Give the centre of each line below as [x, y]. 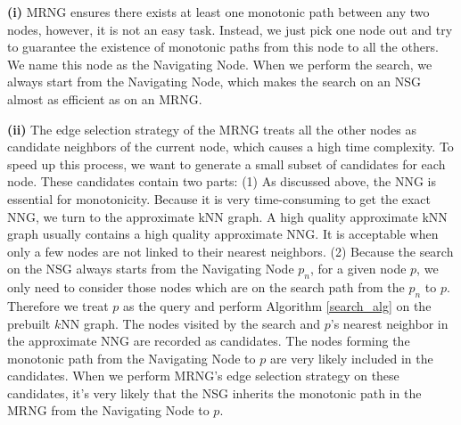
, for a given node [358, 269]
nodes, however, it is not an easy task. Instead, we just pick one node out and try [230, 29]
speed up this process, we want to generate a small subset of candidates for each [226, 163]
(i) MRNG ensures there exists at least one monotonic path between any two [218, 12]
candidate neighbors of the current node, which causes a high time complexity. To [230, 147]
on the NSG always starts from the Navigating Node [151, 269]
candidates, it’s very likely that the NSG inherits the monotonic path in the [214, 392]
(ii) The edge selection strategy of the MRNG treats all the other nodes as [212, 129]
